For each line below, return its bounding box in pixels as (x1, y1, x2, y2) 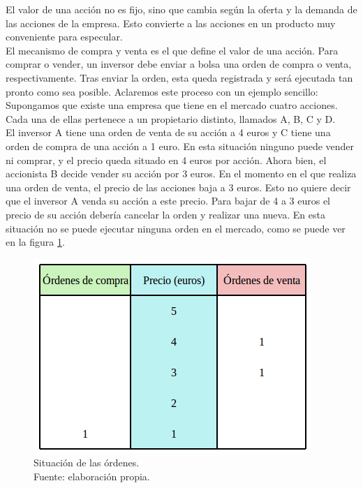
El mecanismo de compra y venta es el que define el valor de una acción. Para (6, 43, 339, 57)
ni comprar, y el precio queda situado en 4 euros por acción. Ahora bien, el (6, 152, 327, 167)
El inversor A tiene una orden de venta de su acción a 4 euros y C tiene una (6, 125, 331, 140)
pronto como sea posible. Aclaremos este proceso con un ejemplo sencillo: (6, 84, 318, 98)
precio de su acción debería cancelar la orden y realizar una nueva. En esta (6, 207, 325, 221)
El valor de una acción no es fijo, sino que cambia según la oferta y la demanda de (6, 2, 357, 16)
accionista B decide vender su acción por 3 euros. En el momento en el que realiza (6, 166, 357, 181)
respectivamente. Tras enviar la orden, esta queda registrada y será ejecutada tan (6, 70, 353, 84)
